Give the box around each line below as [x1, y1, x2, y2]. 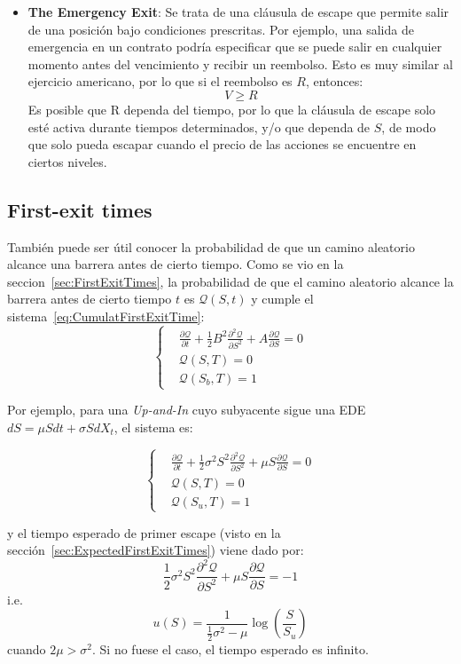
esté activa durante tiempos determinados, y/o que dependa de [27, 117, 371, 136]
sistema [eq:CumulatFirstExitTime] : [7, 306, 205, 325]
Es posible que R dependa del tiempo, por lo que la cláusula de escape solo [27, 99, 436, 118]
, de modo [381, 117, 436, 136]
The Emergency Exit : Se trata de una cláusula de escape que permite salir [27, 3, 449, 20]
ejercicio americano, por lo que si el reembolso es [27, 72, 293, 91]
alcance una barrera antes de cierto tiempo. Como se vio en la [7, 255, 344, 273]
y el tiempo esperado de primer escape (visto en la [7, 523, 281, 541]
